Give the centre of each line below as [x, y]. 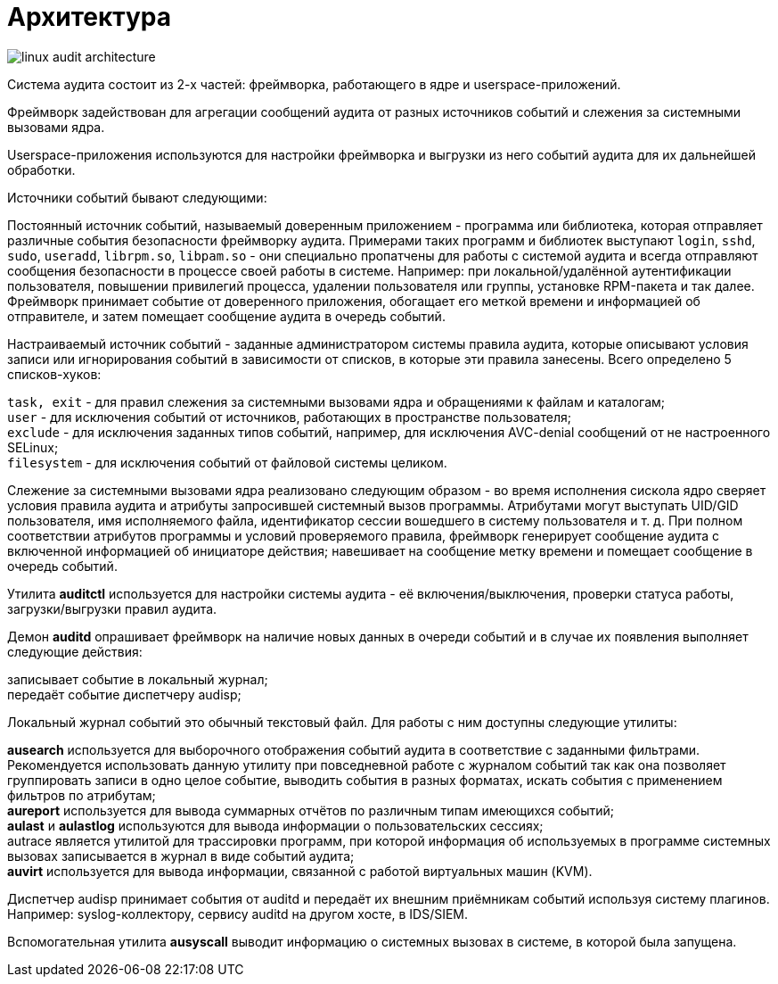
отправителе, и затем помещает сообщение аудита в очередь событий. [226, 316]
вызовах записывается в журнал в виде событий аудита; [181, 856]
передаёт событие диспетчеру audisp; [124, 694]
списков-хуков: [54, 374]
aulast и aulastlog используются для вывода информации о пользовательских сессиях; [275, 825]
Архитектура [90, 17]
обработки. [41, 170]
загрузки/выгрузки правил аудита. [112, 608]
